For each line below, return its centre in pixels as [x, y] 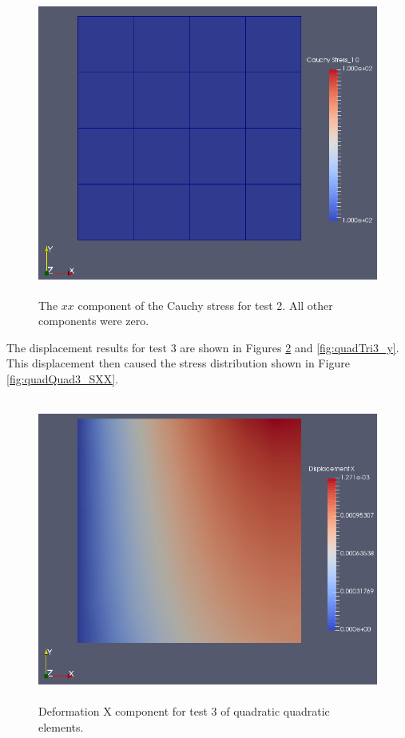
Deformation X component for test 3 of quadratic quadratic [184, 711]
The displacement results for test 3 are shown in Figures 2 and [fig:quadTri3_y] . [203, 347]
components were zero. [94, 321]
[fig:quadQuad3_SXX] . [63, 378]
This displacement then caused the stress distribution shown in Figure [178, 363]
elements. [61, 726]
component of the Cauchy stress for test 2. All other [205, 305]
